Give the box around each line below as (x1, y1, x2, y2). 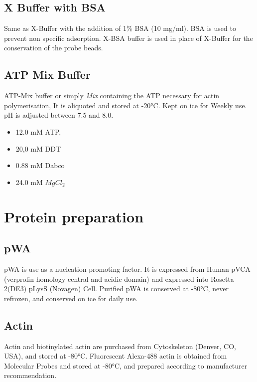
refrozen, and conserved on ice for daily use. (4, 293, 138, 303)
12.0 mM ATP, (15, 126, 61, 137)
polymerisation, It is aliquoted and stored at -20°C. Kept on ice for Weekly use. (4, 100, 247, 110)
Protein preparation (4, 206, 144, 226)
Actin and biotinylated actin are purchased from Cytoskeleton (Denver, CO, (4, 341, 237, 351)
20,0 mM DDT (15, 143, 61, 154)
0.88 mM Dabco (15, 160, 65, 171)
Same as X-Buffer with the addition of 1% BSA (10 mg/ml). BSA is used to (4, 23, 236, 33)
